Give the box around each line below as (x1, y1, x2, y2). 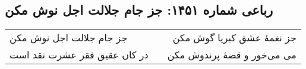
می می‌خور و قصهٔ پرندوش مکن (167, 48, 296, 62)
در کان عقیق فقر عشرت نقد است (10, 48, 149, 62)
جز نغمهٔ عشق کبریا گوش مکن (172, 31, 296, 45)
